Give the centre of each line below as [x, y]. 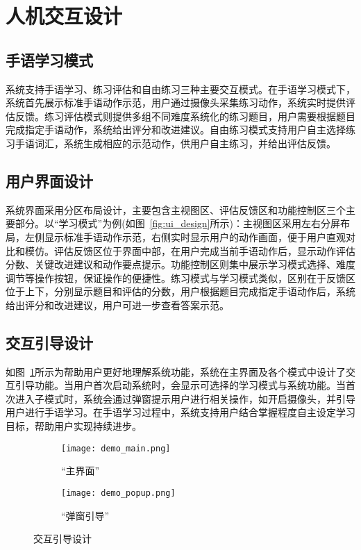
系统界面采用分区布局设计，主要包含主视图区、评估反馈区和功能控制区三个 [176, 209]
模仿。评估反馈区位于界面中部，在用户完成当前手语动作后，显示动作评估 [190, 250]
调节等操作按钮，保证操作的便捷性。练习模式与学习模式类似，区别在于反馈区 [180, 277]
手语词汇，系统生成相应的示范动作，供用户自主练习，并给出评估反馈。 [175, 143]
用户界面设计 [49, 180]
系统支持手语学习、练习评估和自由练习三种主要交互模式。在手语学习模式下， [180, 89]
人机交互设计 [64, 16]
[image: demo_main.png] [116, 448]
